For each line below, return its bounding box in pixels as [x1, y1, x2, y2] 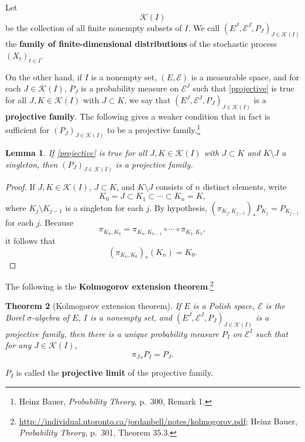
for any [5, 339, 32, 351]
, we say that [124, 94, 171, 106]
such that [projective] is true [193, 82, 294, 94]
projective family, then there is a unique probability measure [5, 327, 219, 339]
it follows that [5, 234, 56, 246]
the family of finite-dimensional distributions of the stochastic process [5, 38, 277, 50]
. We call [188, 21, 220, 33]
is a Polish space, [193, 300, 255, 312]
